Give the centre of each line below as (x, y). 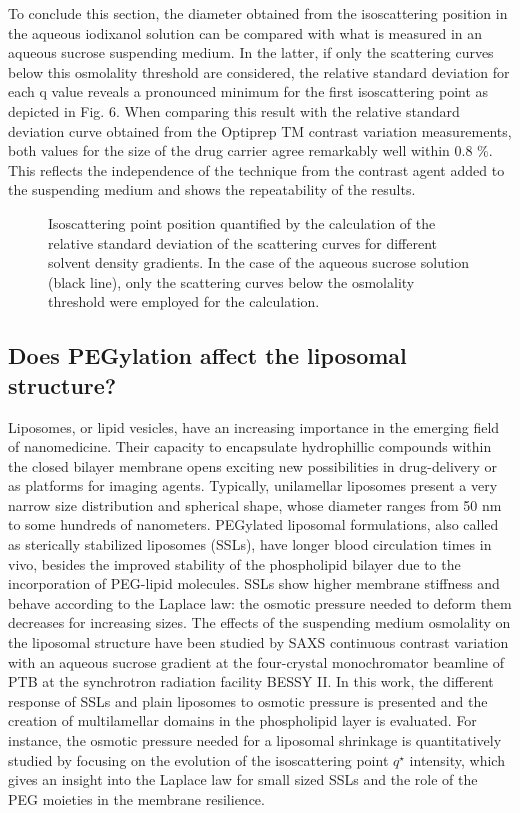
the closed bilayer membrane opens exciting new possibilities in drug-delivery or (253, 465)
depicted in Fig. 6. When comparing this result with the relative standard (234, 110)
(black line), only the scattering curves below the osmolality (231, 281)
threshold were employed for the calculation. (184, 301)
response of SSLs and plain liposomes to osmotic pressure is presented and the (248, 700)
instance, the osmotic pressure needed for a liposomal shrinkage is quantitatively (255, 740)
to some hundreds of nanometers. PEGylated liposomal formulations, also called (253, 524)
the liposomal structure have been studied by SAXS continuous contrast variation (258, 642)
